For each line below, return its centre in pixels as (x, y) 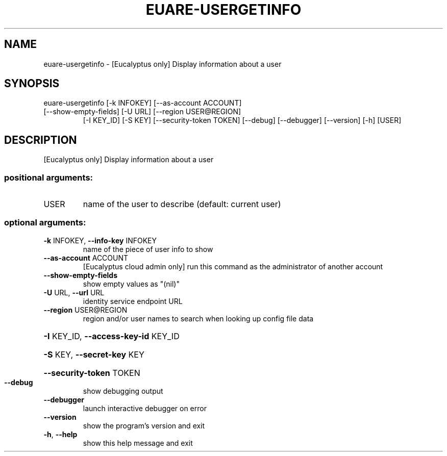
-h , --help (60, 434)
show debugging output (123, 391)
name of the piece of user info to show (148, 249)
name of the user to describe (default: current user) (182, 204)
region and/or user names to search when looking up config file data (198, 318)
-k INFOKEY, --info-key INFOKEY (100, 240)
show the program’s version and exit (144, 425)
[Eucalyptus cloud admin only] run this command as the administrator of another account (233, 266)
